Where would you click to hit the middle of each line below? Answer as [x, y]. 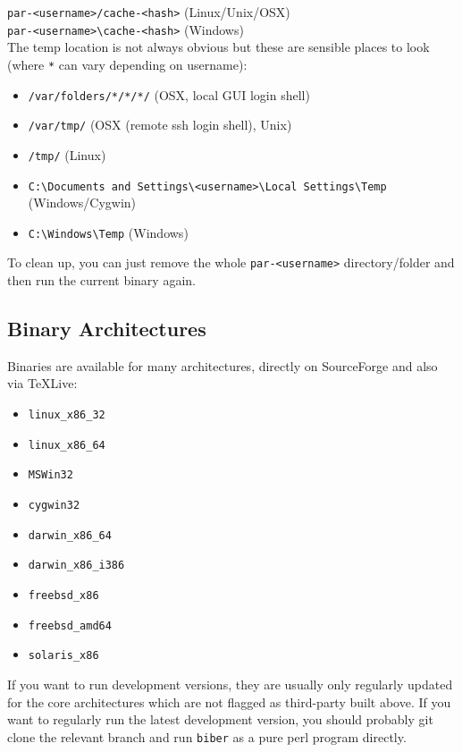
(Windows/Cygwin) [82, 203]
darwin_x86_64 [70, 535]
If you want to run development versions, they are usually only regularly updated [230, 684]
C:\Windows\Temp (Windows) [108, 232]
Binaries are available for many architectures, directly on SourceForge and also [223, 365]
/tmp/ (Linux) [67, 154]
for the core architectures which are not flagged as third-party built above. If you [229, 701]
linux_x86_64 [67, 445]
